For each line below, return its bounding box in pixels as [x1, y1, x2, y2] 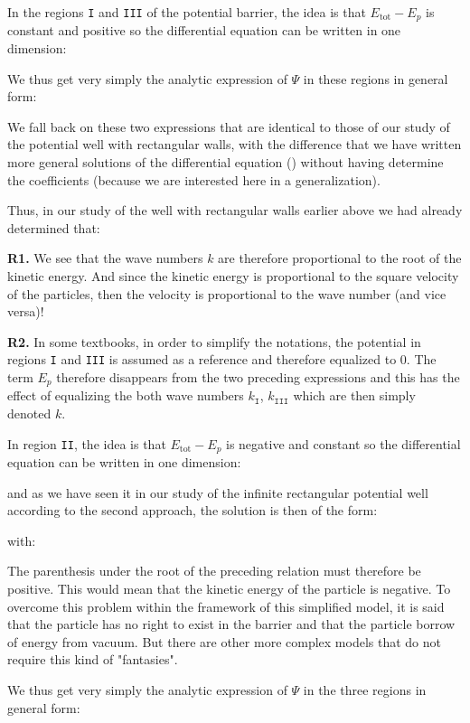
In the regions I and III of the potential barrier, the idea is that [7, 3, 366, 21]
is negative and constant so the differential [226, 434, 461, 453]
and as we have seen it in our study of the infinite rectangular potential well [7, 483, 428, 502]
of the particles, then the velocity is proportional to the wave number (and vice [7, 284, 446, 303]
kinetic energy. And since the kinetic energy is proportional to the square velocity [7, 266, 459, 285]
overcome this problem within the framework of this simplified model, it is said [7, 596, 445, 615]
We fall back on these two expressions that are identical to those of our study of [7, 117, 450, 136]
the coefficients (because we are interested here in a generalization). [7, 170, 381, 189]
